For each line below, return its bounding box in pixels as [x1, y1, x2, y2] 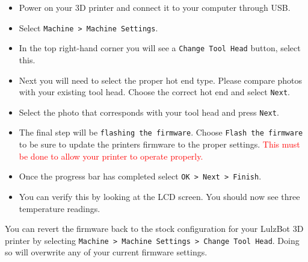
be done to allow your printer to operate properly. [19, 149, 203, 162]
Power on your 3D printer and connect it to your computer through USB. [19, 1, 291, 13]
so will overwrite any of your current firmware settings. [5, 246, 208, 258]
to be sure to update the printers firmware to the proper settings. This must [19, 138, 300, 151]
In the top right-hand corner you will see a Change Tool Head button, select [19, 42, 301, 54]
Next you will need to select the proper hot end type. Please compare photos [19, 73, 303, 86]
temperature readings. [19, 202, 100, 214]
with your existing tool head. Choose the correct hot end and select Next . [19, 86, 290, 98]
